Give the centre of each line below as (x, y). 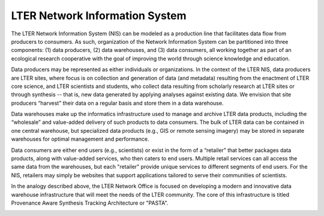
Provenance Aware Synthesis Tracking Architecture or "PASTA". (90, 203)
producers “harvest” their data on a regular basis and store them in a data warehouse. (117, 103)
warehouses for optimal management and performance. (80, 139)
